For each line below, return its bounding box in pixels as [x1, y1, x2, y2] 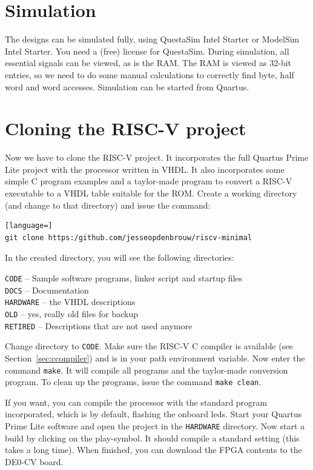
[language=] [5, 221, 53, 230]
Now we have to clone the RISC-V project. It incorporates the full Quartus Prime [5, 151, 309, 164]
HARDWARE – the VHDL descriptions [5, 295, 136, 308]
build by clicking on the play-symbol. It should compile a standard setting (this [5, 431, 300, 444]
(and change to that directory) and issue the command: [5, 198, 211, 211]
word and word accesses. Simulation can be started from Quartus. [5, 80, 249, 93]
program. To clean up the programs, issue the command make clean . [5, 375, 262, 388]
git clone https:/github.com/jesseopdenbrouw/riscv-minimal [5, 233, 252, 242]
